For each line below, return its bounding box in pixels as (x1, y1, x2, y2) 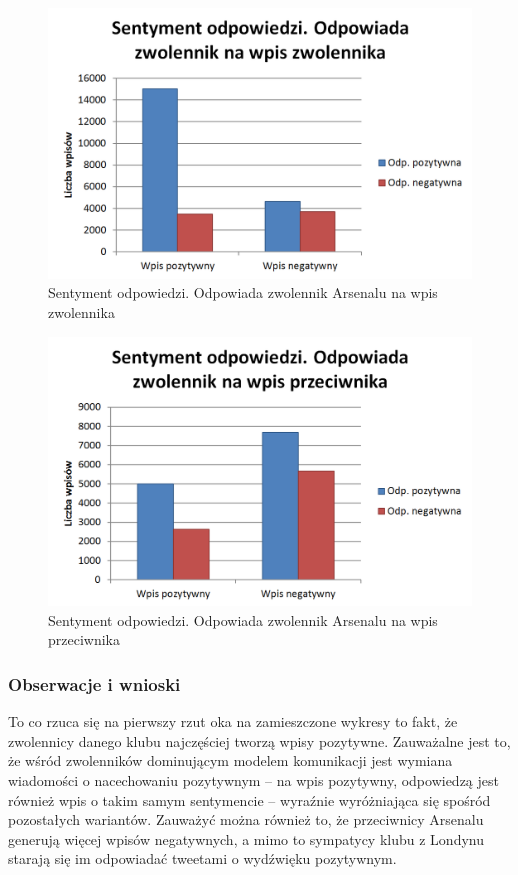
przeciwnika (48, 629, 120, 650)
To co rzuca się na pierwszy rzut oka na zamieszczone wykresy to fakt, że (8, 711, 458, 732)
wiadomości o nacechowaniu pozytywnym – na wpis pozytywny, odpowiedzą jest (8, 769, 499, 790)
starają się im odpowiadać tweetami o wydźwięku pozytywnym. (8, 848, 397, 869)
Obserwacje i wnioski (8, 671, 181, 696)
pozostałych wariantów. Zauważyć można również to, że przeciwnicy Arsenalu (8, 809, 484, 830)
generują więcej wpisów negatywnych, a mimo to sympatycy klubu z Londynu (8, 828, 484, 849)
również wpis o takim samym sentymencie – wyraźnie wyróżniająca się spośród (8, 789, 491, 810)
